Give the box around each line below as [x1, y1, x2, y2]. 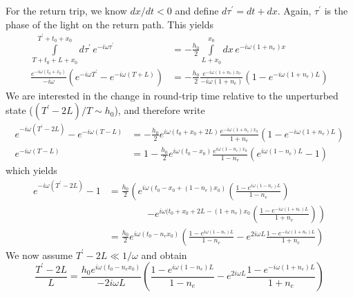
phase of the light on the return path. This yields [6, 17, 213, 31]
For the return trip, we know [6, 3, 127, 17]
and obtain [141, 247, 187, 262]
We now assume [6, 247, 73, 262]
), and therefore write [114, 103, 205, 117]
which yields [6, 163, 57, 178]
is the [324, 3, 348, 17]
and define [175, 3, 219, 17]
